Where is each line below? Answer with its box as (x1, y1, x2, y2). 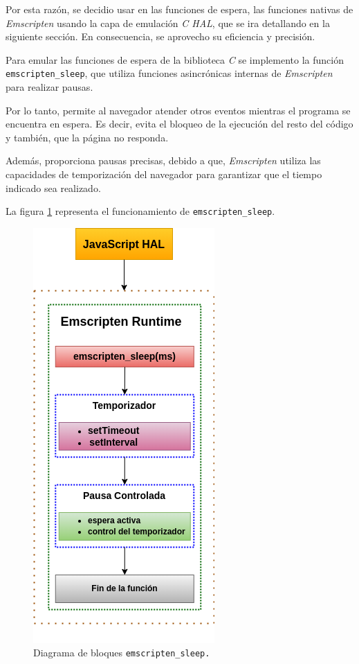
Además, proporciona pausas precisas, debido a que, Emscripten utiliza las (6, 153, 321, 168)
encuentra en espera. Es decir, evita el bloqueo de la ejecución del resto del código (6, 116, 353, 131)
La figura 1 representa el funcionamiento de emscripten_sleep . (6, 204, 275, 218)
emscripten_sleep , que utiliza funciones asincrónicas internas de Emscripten (6, 66, 333, 80)
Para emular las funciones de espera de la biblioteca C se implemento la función (6, 52, 344, 67)
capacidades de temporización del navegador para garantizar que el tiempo (6, 167, 322, 181)
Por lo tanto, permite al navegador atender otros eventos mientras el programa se (6, 103, 351, 117)
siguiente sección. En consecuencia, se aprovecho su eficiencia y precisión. (6, 29, 315, 44)
